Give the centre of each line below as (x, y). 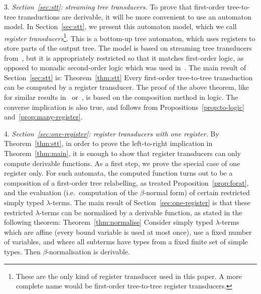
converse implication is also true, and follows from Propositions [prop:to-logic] (124, 107)
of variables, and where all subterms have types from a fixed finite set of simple (126, 242)
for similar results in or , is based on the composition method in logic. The (121, 97)
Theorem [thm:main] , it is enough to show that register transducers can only (122, 153)
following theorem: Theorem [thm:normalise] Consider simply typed (109, 222)
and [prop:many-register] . (43, 117)
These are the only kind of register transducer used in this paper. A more (129, 276)
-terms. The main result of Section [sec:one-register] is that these (150, 202)
